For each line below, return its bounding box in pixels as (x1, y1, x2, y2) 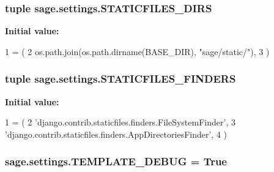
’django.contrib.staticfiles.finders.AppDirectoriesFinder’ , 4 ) (5, 127, 228, 140)
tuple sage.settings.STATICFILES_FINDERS (5, 71, 236, 86)
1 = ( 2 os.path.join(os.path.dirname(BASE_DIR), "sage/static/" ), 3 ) (5, 45, 270, 58)
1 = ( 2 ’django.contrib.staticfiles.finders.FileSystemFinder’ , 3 (5, 116, 235, 129)
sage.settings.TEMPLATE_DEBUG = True (5, 154, 227, 169)
